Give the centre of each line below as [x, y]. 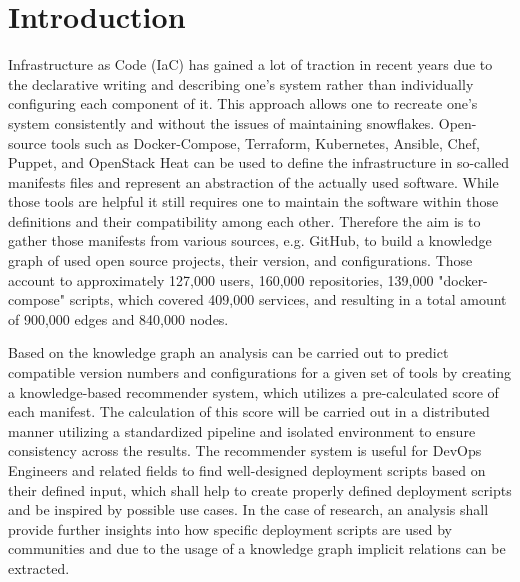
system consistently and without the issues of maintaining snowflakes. [221, 122]
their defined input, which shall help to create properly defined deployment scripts [260, 489]
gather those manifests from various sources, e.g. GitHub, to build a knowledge [250, 240]
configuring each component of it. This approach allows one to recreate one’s [243, 103]
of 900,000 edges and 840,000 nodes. [118, 318]
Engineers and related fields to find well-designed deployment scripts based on [247, 470]
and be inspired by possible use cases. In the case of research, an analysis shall [248, 509]
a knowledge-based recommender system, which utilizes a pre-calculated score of [253, 391]
